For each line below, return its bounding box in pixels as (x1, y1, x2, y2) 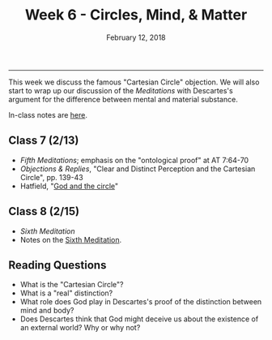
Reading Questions (8, 258, 107, 272)
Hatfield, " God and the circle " (19, 181, 119, 191)
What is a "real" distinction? (19, 288, 113, 298)
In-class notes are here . (8, 110, 87, 119)
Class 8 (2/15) (8, 204, 79, 218)
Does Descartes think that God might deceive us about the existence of (19, 314, 259, 324)
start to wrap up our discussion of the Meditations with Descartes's (8, 85, 233, 95)
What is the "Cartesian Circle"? (19, 280, 124, 290)
